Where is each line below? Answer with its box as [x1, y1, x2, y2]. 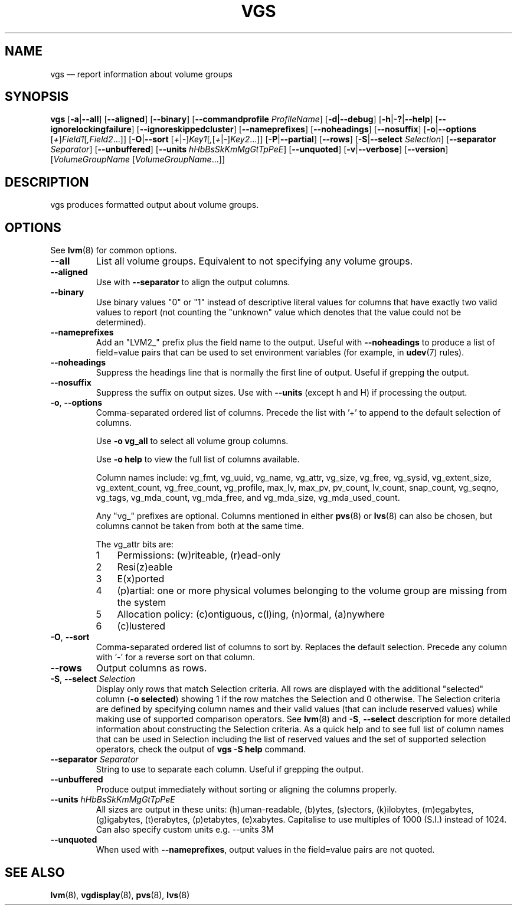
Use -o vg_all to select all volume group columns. [96, 436, 289, 446]
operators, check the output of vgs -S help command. [96, 744, 306, 755]
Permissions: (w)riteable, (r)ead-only [117, 549, 281, 562]
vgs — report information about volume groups [50, 69, 233, 79]
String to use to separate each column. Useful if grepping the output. [96, 764, 364, 775]
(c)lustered [117, 620, 166, 632]
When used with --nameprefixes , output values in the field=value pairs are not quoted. [96, 844, 435, 855]
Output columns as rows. [96, 662, 207, 674]
